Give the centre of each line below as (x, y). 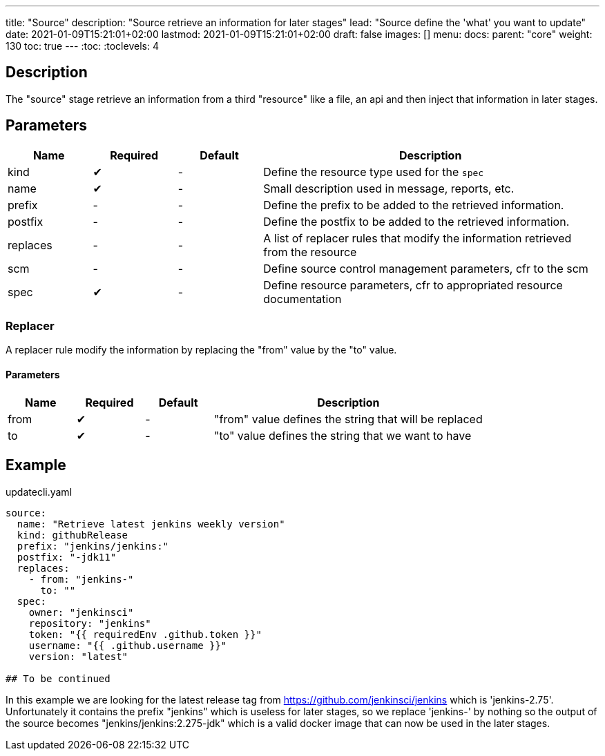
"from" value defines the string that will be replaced (348, 419)
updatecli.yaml (39, 492)
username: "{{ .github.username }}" (128, 645)
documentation (302, 299)
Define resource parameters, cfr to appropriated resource (413, 285)
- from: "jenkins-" (81, 579)
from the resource (310, 252)
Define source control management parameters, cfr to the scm (426, 268)
